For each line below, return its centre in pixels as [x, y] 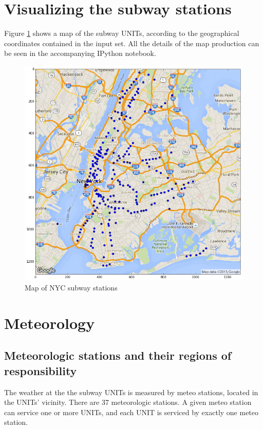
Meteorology [50, 323]
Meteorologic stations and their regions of [118, 355]
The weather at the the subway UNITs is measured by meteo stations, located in [131, 392]
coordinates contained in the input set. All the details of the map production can [132, 43]
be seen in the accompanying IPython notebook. [80, 53]
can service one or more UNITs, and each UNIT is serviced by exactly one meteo [131, 412]
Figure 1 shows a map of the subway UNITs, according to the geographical [122, 33]
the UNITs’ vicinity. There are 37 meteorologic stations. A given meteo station [128, 402]
